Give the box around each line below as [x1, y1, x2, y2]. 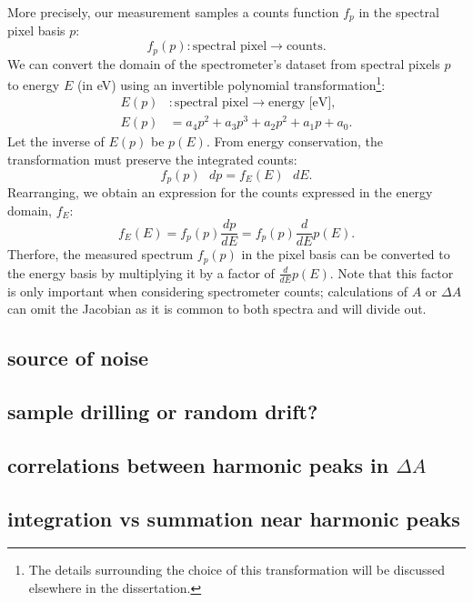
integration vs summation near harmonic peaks [7, 504, 460, 532]
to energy [7, 75, 60, 94]
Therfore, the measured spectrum [7, 245, 194, 264]
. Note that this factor [329, 263, 454, 282]
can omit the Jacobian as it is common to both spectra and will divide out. [7, 299, 427, 318]
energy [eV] [267, 96, 332, 110]
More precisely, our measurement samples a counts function [7, 3, 339, 21]
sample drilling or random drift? [7, 397, 318, 426]
